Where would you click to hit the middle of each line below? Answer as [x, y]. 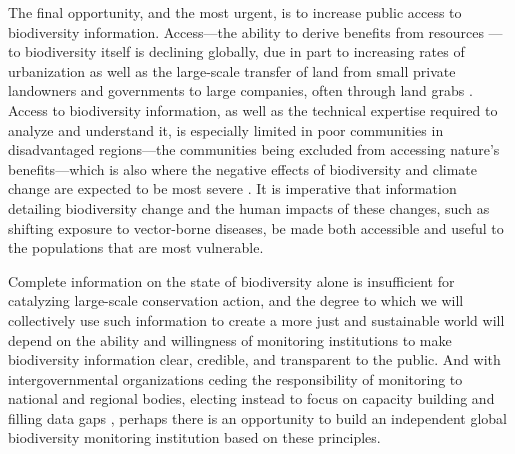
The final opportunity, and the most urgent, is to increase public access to [235, 12]
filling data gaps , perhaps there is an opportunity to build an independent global [258, 417]
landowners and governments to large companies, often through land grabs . [240, 90]
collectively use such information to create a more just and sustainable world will [256, 319]
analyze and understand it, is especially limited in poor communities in [226, 129]
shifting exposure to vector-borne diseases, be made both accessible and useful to [256, 227]
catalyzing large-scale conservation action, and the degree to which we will [236, 300]
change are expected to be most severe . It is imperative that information [232, 188]
